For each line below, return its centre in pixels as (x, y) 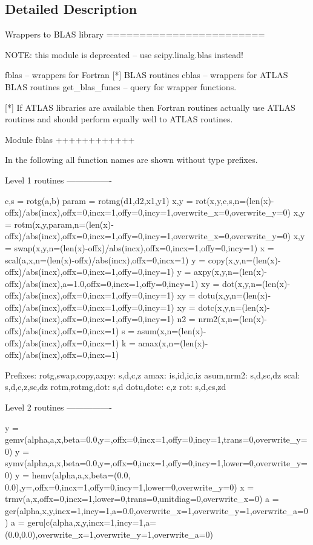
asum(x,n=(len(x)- (172, 331)
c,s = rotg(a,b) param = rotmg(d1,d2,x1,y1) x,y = (99, 200)
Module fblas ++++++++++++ (70, 139)
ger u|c (38, 522)
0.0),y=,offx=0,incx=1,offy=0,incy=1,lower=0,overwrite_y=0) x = (130, 487)
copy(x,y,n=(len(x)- (244, 259)
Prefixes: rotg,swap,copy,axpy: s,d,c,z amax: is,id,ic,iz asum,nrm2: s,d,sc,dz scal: (153, 375)
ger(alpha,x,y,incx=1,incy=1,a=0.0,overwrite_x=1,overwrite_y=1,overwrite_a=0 (156, 510)
